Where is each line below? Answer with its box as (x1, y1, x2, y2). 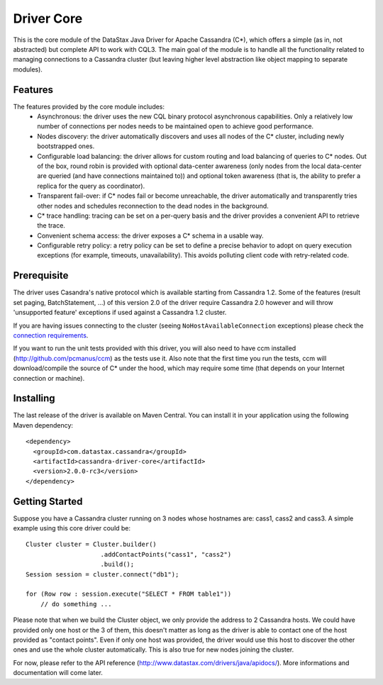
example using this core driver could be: (13, 524, 131, 533)
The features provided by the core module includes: (13, 102, 165, 111)
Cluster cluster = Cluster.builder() (26, 540, 157, 549)
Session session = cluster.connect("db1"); (26, 570, 179, 578)
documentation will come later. (13, 669, 103, 677)
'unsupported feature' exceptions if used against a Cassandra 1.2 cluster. (13, 308, 227, 317)
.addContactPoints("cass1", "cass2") (100, 550, 232, 558)
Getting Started (13, 495, 83, 507)
